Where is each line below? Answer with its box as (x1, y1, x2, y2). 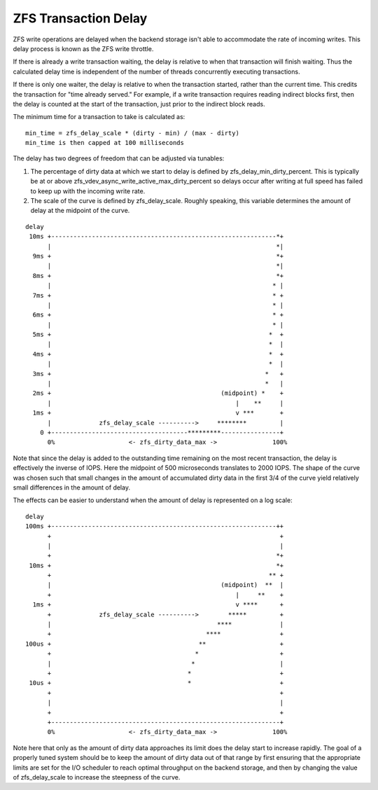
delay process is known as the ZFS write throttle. (13, 44, 154, 53)
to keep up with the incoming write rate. (30, 186, 146, 195)
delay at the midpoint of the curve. (30, 207, 130, 215)
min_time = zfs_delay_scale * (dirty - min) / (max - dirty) (25, 129, 239, 137)
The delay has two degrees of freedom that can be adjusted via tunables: (13, 154, 225, 162)
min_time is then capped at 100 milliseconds (25, 139, 185, 147)
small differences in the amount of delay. (13, 483, 131, 492)
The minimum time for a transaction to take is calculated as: (13, 113, 185, 121)
